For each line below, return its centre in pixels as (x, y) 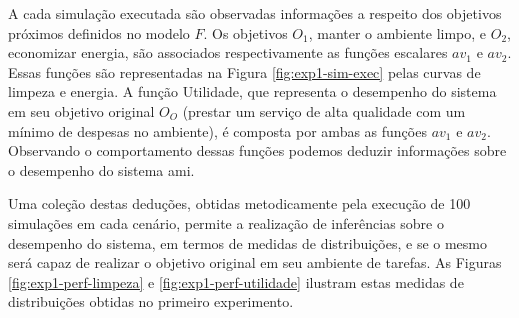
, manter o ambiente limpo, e (397, 32)
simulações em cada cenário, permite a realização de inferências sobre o (226, 222)
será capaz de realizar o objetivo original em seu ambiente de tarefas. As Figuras (255, 262)
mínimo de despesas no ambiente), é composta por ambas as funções (217, 130)
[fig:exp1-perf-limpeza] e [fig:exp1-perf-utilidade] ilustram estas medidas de (236, 281)
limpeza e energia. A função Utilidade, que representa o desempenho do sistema (252, 91)
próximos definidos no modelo (99, 32)
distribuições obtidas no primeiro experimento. (151, 301)
